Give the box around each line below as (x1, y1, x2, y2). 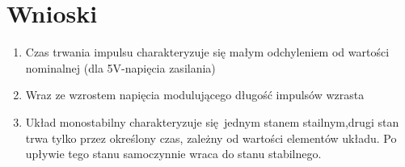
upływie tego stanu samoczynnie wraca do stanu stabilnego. (25, 145, 322, 162)
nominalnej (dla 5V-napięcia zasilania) (25, 59, 216, 76)
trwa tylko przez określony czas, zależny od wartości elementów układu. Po (25, 129, 397, 146)
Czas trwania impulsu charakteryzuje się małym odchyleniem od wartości (25, 44, 390, 61)
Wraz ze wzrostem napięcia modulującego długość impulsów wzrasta (25, 86, 365, 103)
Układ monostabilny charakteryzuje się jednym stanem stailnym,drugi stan (25, 113, 399, 130)
